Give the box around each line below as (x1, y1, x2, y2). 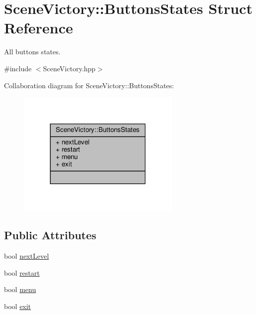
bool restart (4, 267, 40, 278)
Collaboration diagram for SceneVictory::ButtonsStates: (4, 80, 174, 90)
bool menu (4, 284, 36, 295)
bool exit (4, 301, 31, 311)
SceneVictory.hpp (43, 63, 96, 73)
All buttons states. (4, 46, 61, 57)
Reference (4, 17, 73, 38)
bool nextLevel (4, 251, 49, 261)
